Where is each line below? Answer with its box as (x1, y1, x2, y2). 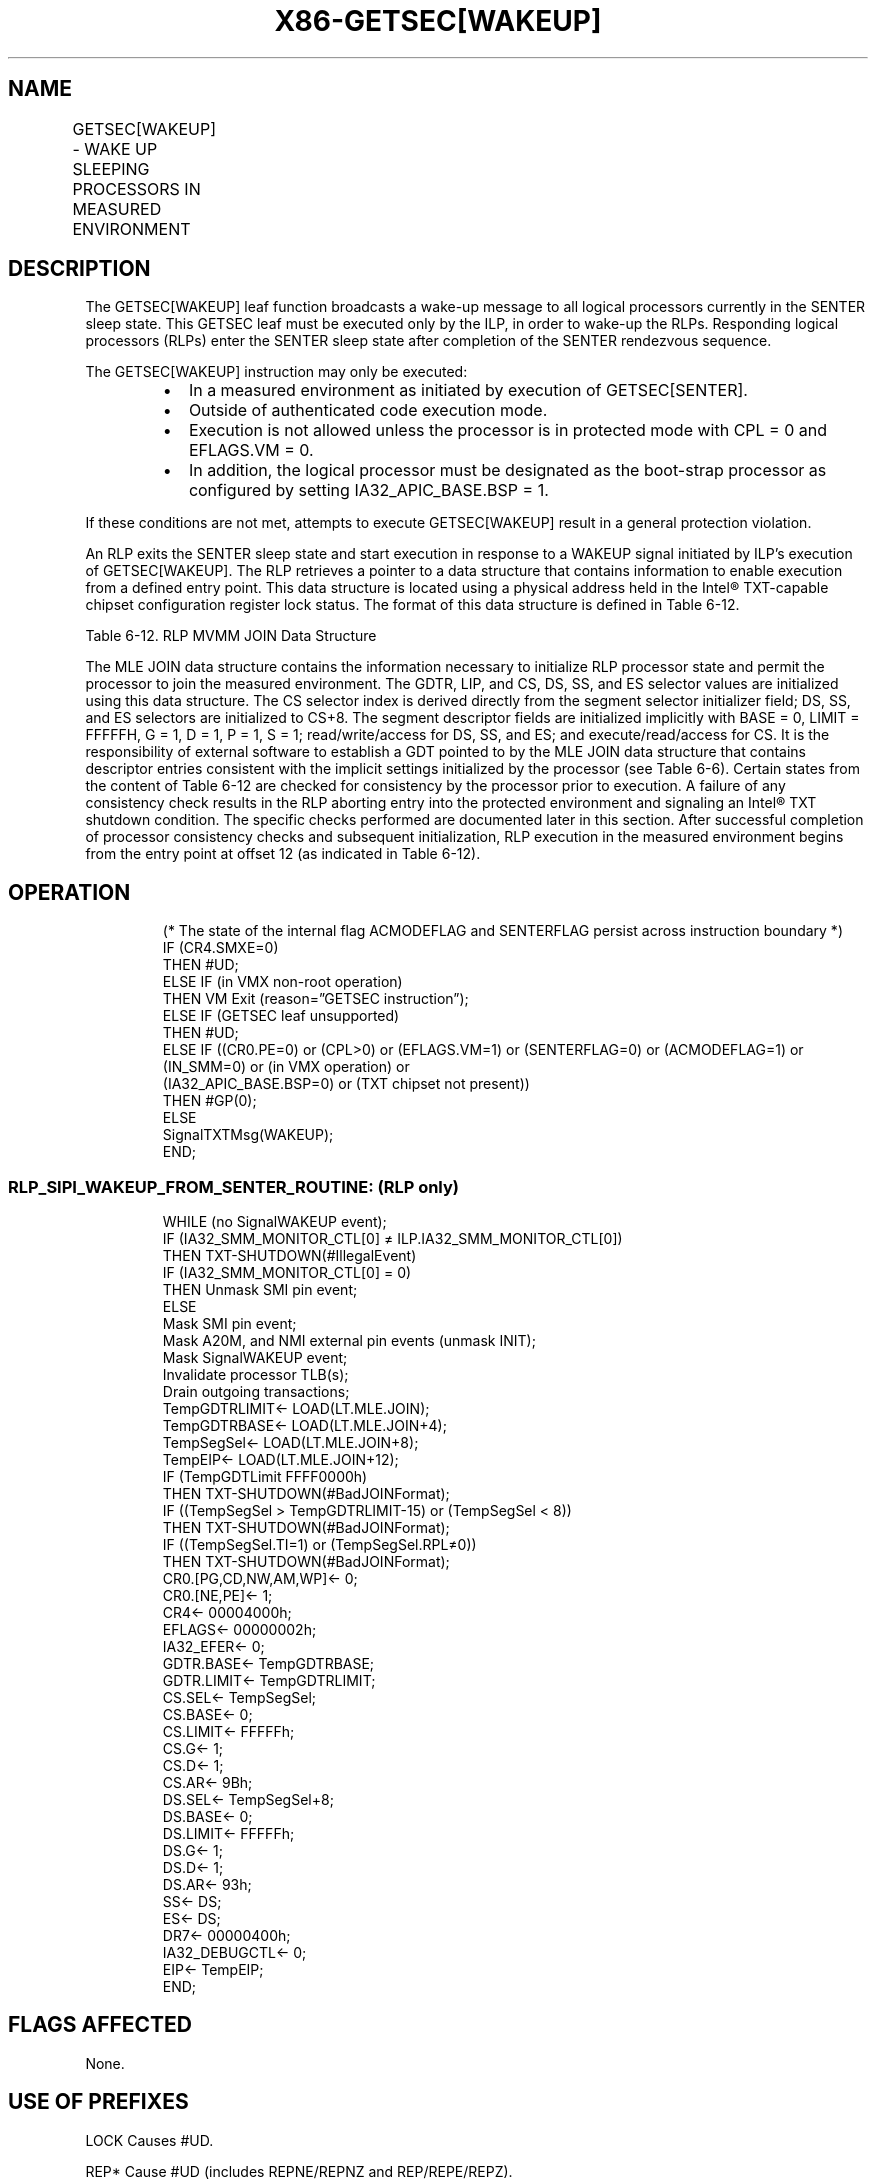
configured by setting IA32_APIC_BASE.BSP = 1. (188, 480, 549, 501)
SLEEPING (72, 158, 150, 179)
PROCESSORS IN (72, 178, 201, 199)
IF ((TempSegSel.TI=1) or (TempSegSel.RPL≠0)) (162, 1536, 477, 1554)
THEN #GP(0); (162, 1092, 257, 1110)
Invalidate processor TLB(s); (162, 1366, 349, 1384)
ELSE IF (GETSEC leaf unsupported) (162, 1007, 400, 1025)
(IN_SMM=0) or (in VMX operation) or (162, 1058, 410, 1076)
